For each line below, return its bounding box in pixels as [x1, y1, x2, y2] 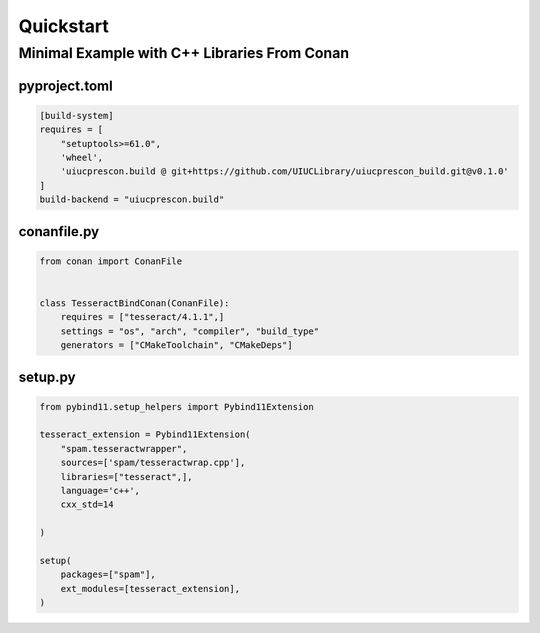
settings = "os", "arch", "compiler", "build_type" [60, 325, 320, 337]
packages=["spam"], [60, 569, 157, 580]
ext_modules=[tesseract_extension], [60, 583, 240, 594]
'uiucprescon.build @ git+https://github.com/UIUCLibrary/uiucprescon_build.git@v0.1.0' [60, 166, 509, 177]
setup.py [18, 368, 76, 385]
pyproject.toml [18, 77, 114, 94]
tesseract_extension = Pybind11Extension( [39, 429, 251, 440]
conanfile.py [18, 223, 100, 240]
